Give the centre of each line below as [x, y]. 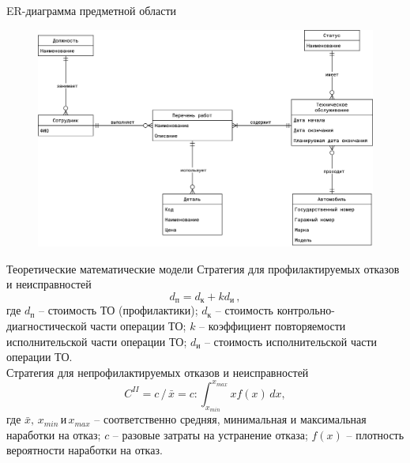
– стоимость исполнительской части [291, 341]
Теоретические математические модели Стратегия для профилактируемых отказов [203, 268]
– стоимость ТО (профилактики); [118, 310]
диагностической [47, 325]
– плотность [375, 434]
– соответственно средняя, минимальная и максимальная [230, 419]
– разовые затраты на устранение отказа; [210, 434]
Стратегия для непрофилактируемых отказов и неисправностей [158, 372]
